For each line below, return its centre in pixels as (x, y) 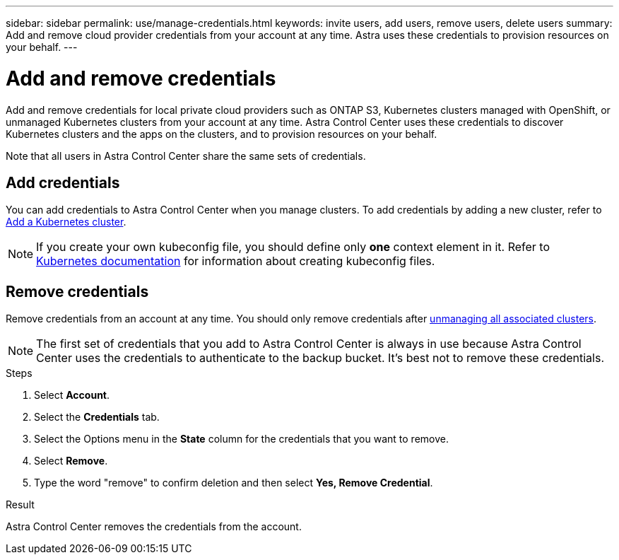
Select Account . (72, 395)
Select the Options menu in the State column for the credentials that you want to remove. (241, 439)
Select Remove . (71, 461)
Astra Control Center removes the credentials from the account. (154, 527)
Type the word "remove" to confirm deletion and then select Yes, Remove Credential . (234, 483)
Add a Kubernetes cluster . (66, 222)
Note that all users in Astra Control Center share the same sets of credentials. (186, 156)
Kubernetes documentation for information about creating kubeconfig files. (236, 261)
